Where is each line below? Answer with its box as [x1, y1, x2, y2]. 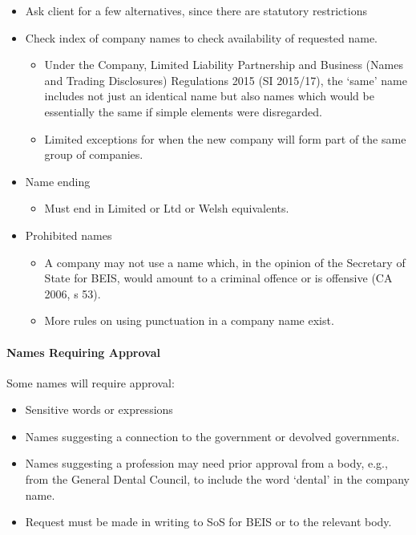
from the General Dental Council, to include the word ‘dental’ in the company [25, 471, 410, 488]
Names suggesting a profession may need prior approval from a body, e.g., [25, 455, 388, 472]
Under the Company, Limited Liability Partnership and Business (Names [44, 56, 403, 73]
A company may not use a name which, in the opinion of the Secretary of [44, 253, 406, 270]
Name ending [25, 172, 91, 189]
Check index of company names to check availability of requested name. [25, 29, 378, 46]
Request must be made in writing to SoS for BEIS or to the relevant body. [25, 513, 392, 530]
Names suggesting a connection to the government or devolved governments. [25, 428, 400, 444]
